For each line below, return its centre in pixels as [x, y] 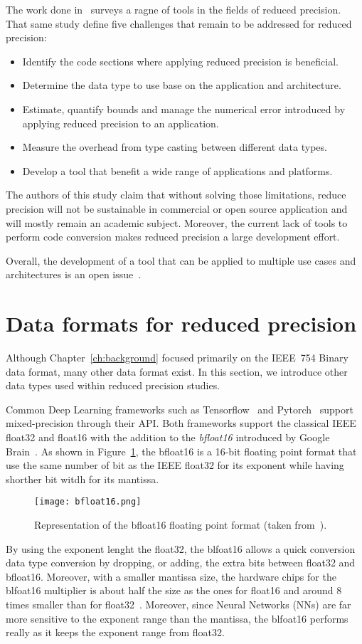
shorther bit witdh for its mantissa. [82, 479]
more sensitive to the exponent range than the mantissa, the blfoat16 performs [177, 618]
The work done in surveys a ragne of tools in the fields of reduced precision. [174, 9]
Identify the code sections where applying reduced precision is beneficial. [180, 61]
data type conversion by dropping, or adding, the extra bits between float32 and [181, 563]
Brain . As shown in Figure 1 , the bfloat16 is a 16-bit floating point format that [181, 451]
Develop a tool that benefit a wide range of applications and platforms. [177, 170]
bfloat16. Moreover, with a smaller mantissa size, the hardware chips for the [171, 576]
